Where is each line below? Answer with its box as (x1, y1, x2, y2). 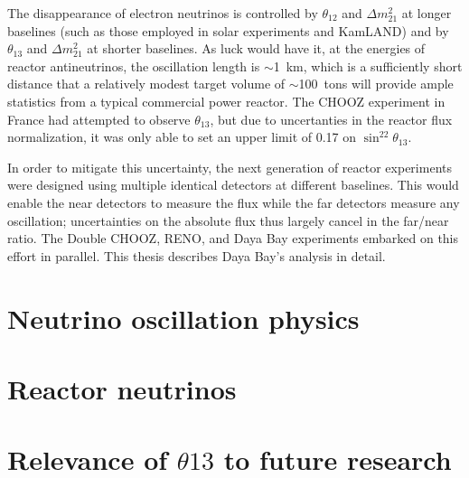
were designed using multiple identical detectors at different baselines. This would (7, 175, 459, 194)
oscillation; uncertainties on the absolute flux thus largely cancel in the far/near (7, 211, 449, 230)
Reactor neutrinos (7, 370, 237, 407)
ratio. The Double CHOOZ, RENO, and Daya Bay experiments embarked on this (7, 229, 459, 248)
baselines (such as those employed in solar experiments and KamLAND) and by (7, 21, 449, 40)
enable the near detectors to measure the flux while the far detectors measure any (7, 192, 460, 211)
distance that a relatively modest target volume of (7, 74, 286, 93)
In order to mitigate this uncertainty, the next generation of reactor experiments (7, 157, 452, 176)
